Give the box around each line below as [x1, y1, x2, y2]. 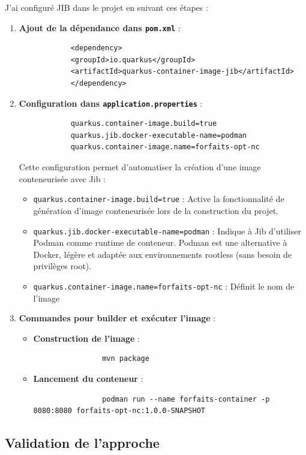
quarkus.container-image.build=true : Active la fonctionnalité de [33, 192, 284, 205]
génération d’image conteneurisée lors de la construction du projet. [33, 204, 278, 216]
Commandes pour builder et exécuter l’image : [19, 312, 216, 324]
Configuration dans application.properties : [19, 97, 203, 109]
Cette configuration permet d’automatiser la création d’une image [19, 161, 261, 173]
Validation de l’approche [5, 433, 160, 452]
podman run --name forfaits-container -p [102, 394, 270, 403]
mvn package [102, 354, 149, 363]
